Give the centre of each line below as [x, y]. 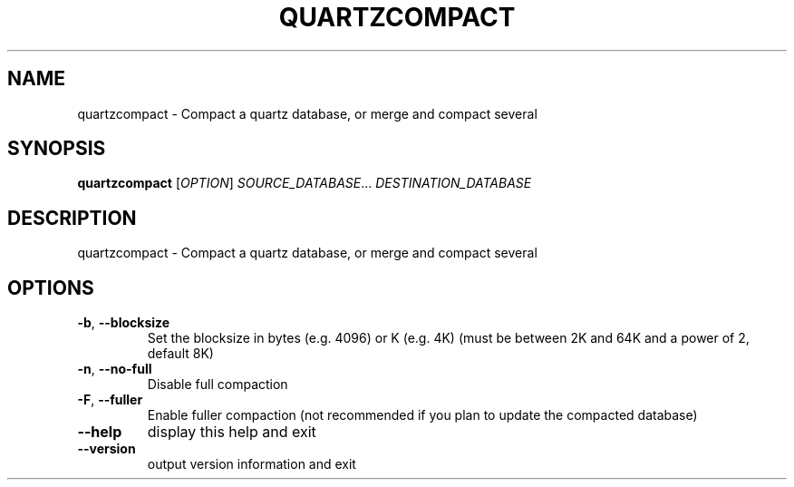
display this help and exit [232, 432]
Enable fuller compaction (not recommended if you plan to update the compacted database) [422, 415]
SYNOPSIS [57, 149]
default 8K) [180, 354]
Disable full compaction [218, 385]
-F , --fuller [110, 400]
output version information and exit [252, 464]
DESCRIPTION [72, 218]
